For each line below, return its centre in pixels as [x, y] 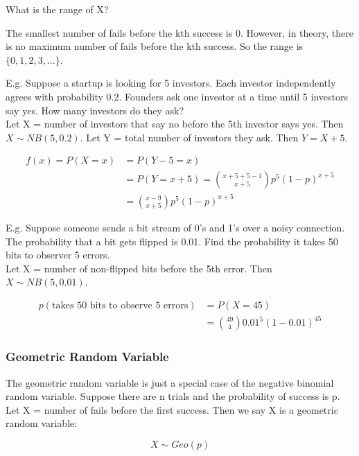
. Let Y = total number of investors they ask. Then [189, 137]
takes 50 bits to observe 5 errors [120, 305]
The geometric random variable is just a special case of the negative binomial [170, 382]
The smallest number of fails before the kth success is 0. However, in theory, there [179, 32]
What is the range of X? [57, 9]
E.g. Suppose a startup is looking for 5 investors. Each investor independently [171, 83]
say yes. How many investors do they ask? [95, 110]
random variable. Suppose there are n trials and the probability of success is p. [173, 396]
